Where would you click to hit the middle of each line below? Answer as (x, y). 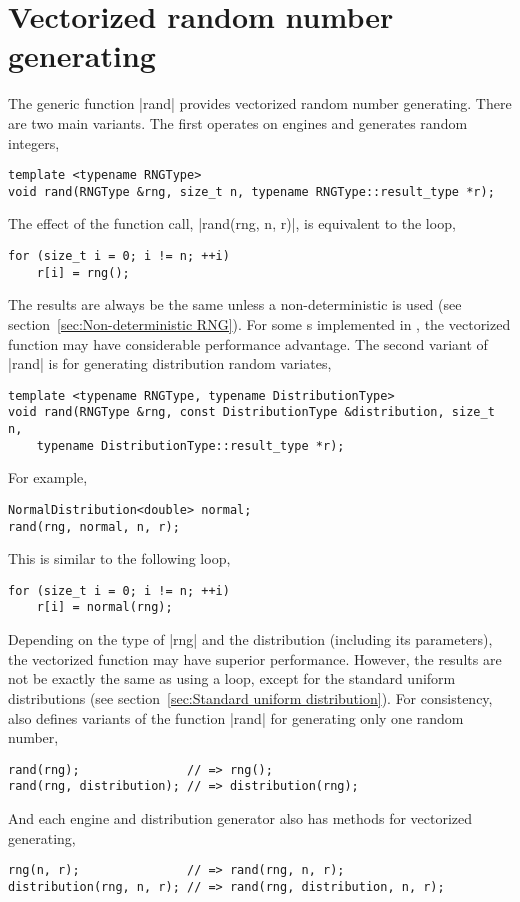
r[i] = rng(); (83, 272)
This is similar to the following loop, (119, 558)
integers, (34, 142)
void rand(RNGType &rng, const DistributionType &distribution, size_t (251, 412)
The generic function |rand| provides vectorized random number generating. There (260, 103)
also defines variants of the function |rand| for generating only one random (236, 717)
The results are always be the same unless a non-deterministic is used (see (235, 304)
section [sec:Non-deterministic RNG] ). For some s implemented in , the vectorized (259, 323)
